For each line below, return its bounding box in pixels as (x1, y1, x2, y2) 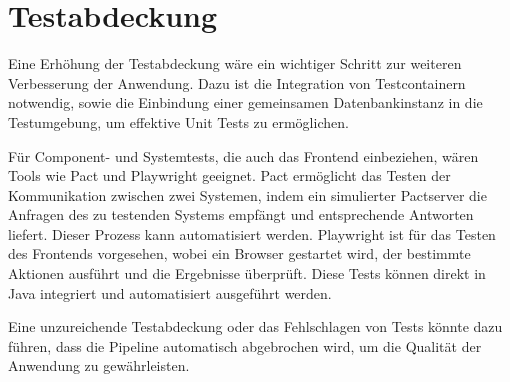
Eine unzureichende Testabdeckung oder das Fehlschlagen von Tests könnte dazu (8, 316, 503, 337)
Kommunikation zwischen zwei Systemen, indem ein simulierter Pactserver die (8, 184, 487, 205)
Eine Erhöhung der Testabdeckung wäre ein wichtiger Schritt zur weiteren (8, 53, 462, 74)
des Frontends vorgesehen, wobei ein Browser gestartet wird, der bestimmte (8, 243, 471, 264)
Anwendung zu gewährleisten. (8, 355, 190, 376)
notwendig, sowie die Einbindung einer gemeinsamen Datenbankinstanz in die (8, 92, 483, 113)
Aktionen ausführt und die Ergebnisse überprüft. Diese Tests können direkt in (8, 263, 486, 284)
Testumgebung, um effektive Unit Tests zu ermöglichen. (8, 111, 349, 132)
